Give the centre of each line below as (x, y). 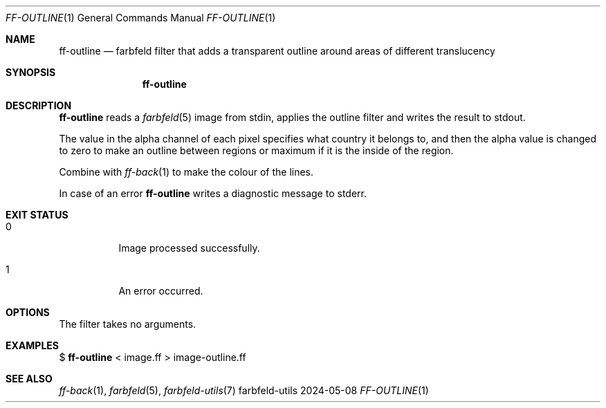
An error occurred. (161, 291)
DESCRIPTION (39, 105)
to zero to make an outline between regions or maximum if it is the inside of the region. (256, 150)
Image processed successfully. (189, 248)
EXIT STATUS (37, 215)
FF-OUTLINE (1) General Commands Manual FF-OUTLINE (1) (141, 18)
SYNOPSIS (31, 72)
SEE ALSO (29, 379)
